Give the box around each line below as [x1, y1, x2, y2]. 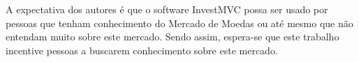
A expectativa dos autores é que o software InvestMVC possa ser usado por [6, 2, 328, 16]
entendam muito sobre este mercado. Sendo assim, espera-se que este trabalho [6, 29, 339, 44]
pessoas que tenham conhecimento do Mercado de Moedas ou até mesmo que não [6, 15, 353, 30]
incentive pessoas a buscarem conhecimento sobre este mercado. [6, 42, 278, 57]
